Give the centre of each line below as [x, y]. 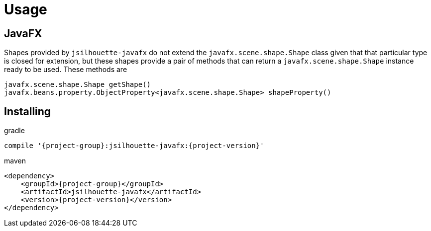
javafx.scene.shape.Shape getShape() [78, 85]
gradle [14, 131]
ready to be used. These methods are [66, 70]
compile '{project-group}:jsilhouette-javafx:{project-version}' [134, 146]
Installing [28, 111]
